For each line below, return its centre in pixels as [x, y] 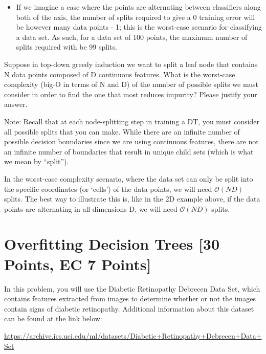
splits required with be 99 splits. [66, 47]
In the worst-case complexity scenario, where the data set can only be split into [129, 178]
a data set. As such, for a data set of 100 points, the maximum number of [132, 37]
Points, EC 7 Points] [78, 264]
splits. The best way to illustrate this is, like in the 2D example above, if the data [132, 199]
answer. [16, 104]
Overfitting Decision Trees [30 [112, 244]
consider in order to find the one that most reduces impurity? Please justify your [131, 94]
